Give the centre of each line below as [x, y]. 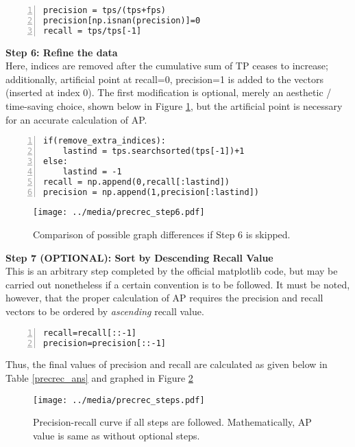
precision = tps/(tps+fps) [105, 10]
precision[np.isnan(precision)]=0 [122, 20]
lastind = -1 [92, 171]
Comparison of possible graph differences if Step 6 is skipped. [162, 234]
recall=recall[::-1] [90, 333]
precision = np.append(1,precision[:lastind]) [151, 192]
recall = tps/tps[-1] [93, 31]
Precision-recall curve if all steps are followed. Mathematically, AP [172, 422]
